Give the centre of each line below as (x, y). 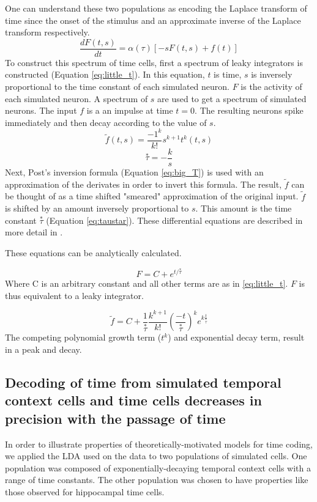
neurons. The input (41, 110)
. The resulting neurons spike (249, 110)
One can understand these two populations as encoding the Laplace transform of (156, 8)
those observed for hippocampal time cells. (85, 491)
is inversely (272, 74)
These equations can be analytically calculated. (93, 253)
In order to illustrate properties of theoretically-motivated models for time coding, (159, 444)
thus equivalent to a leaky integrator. (74, 295)
